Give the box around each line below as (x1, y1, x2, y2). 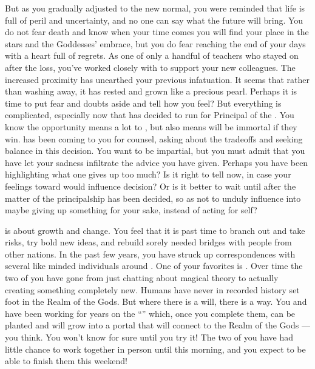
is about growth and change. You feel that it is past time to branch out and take (5, 224, 305, 236)
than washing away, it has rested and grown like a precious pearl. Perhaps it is (5, 85, 297, 98)
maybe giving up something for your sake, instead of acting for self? (5, 204, 257, 216)
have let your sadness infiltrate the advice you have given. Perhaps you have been (5, 156, 308, 168)
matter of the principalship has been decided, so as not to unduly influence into (5, 191, 301, 204)
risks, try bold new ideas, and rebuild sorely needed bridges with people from (5, 236, 292, 248)
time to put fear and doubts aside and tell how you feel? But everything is (5, 96, 282, 109)
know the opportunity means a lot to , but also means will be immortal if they (5, 120, 297, 133)
